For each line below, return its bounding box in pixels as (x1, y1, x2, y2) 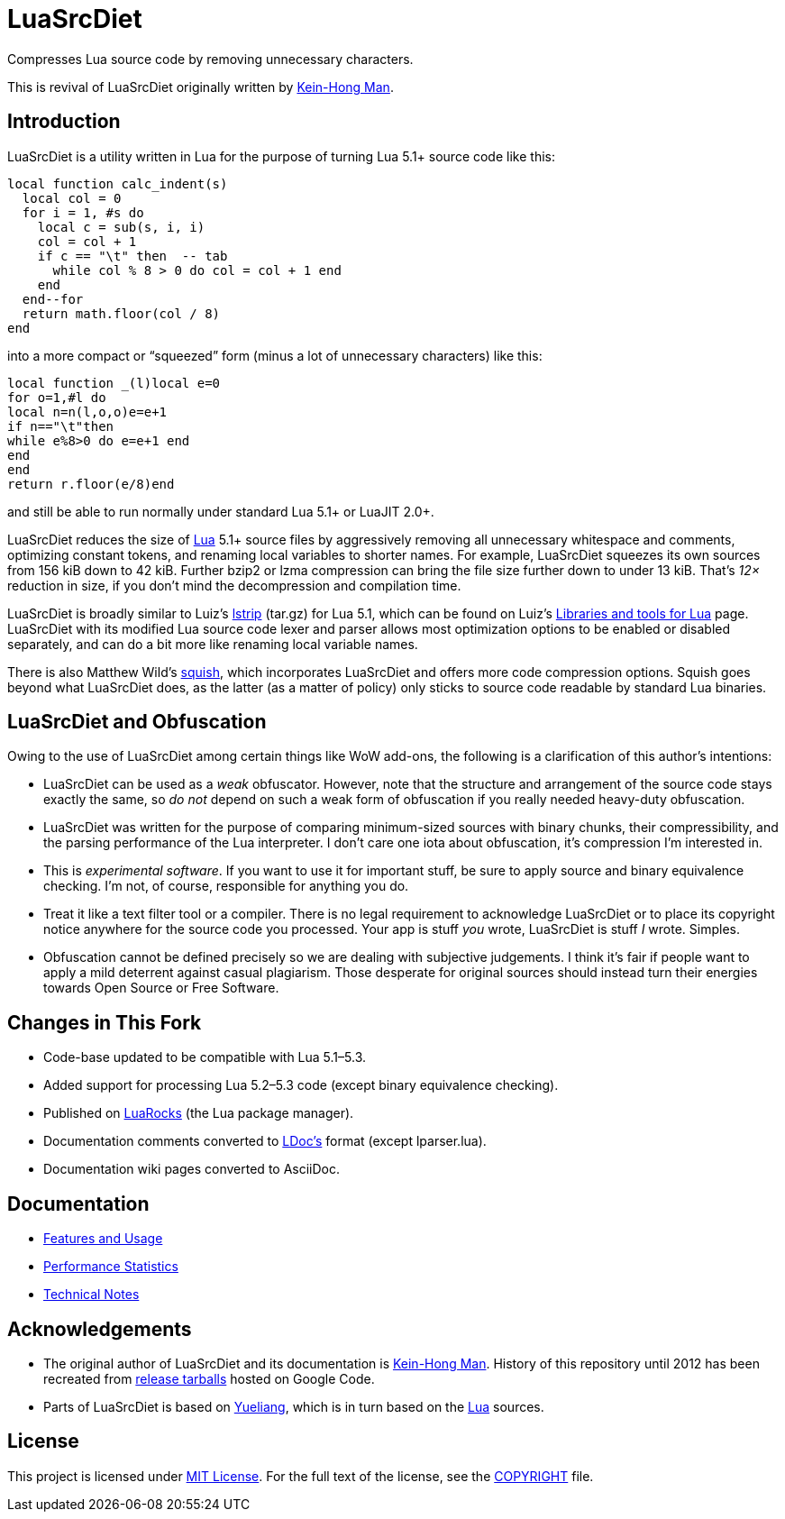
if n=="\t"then (7, 418, 114, 434)
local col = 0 (22, 190, 122, 206)
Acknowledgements (7, 1317, 192, 1341)
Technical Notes (43, 1286, 140, 1303)
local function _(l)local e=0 (7, 375, 221, 390)
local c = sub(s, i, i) (37, 219, 205, 234)
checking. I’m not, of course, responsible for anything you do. (43, 878, 409, 894)
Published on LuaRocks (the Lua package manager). (43, 1105, 354, 1121)
